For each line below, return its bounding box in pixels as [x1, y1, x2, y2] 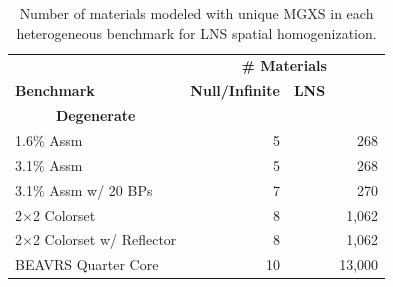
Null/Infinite [190, 80, 280, 101]
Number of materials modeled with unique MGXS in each [19, 3, 374, 23]
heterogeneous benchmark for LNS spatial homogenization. [16, 22, 377, 43]
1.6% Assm [15, 129, 83, 150]
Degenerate [55, 105, 136, 126]
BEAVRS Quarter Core [15, 254, 159, 275]
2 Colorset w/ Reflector [32, 229, 177, 250]
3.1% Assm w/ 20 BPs [15, 179, 153, 200]
